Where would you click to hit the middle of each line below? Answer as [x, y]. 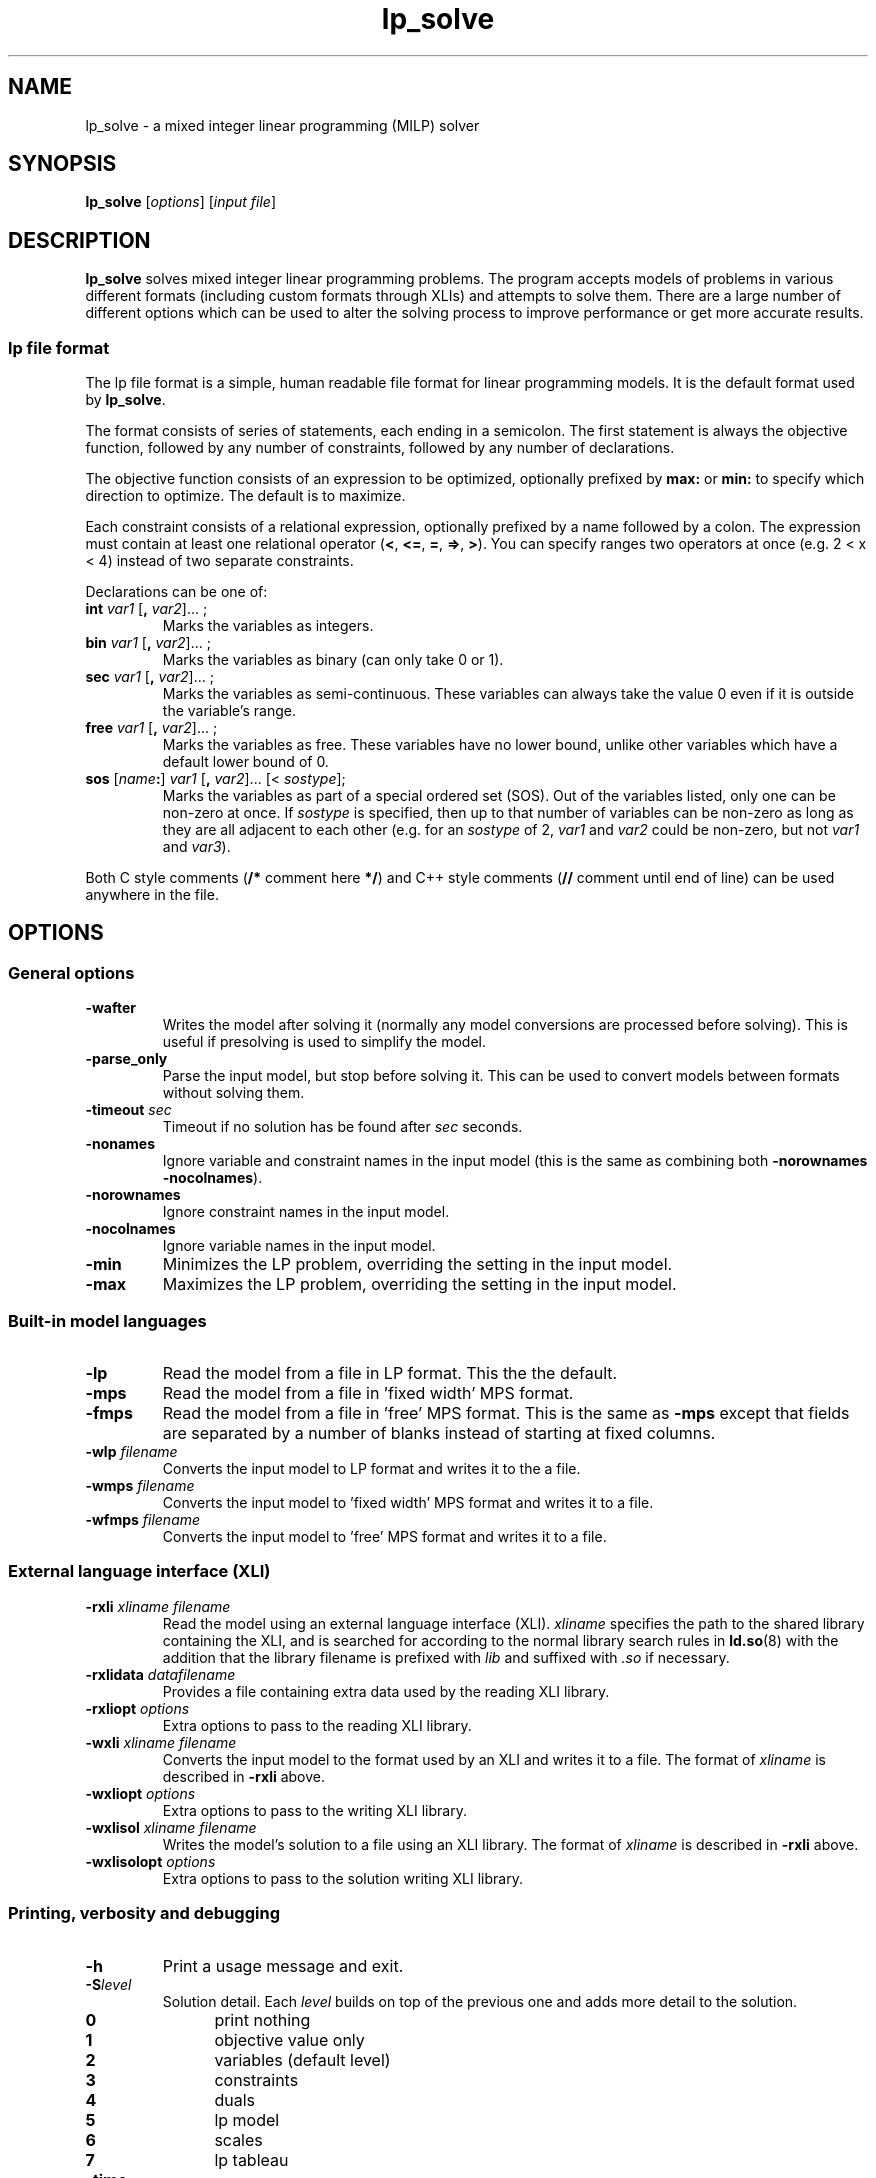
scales [238, 2139]
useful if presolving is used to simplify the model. [324, 1042]
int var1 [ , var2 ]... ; [146, 609]
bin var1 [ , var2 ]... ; [148, 643]
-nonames [120, 1144]
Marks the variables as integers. [268, 626]
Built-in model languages [107, 1320]
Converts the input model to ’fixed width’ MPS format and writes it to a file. [408, 1502]
